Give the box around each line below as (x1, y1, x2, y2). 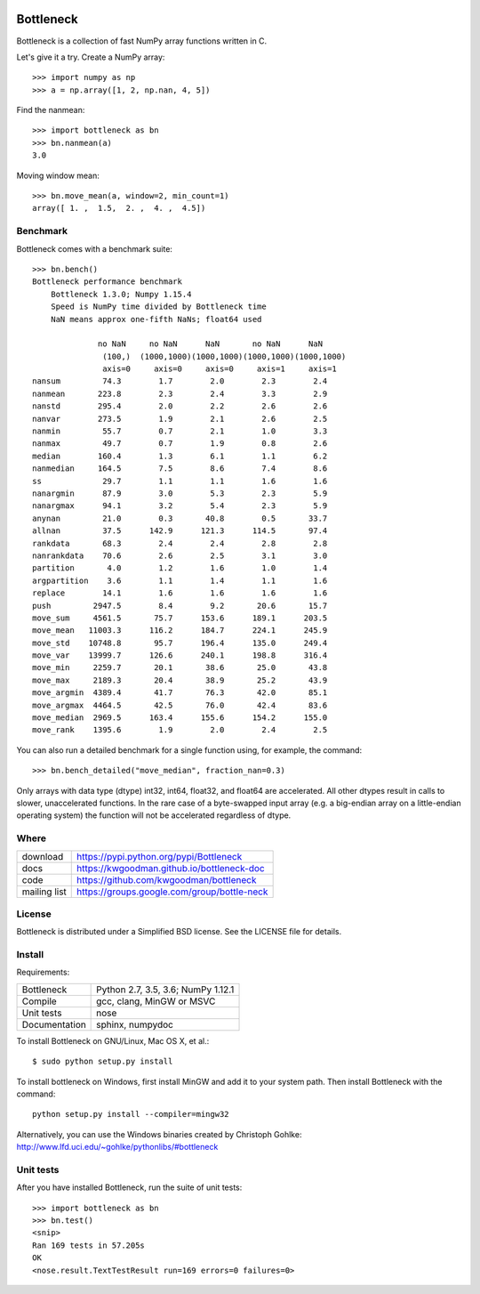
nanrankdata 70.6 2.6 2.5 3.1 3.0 (32, 550, 328, 561)
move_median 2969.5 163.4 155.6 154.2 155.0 (32, 713, 328, 723)
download (21, 850, 64, 862)
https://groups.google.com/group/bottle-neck (76, 886, 268, 898)
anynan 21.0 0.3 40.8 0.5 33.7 (32, 513, 328, 523)
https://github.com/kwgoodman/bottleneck (76, 873, 257, 886)
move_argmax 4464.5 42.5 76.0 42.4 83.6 (32, 700, 328, 710)
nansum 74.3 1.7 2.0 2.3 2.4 (32, 376, 328, 386)
